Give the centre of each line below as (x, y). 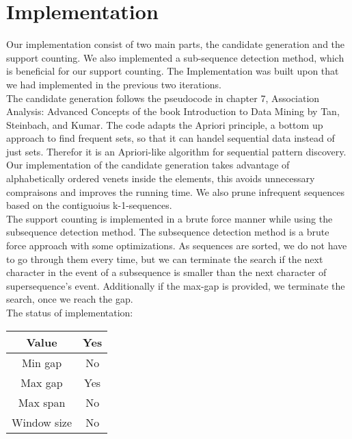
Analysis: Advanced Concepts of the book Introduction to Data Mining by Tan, (173, 111)
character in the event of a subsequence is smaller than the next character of (166, 272)
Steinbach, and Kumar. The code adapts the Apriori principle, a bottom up (165, 124)
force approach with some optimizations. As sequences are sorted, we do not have (177, 246)
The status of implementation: (70, 312)
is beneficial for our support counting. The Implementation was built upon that (173, 71)
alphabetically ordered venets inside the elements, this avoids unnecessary (161, 178)
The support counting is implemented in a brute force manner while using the (170, 218)
